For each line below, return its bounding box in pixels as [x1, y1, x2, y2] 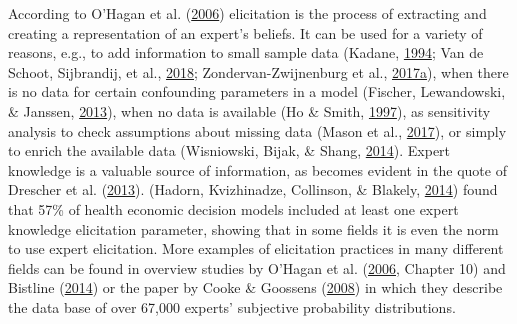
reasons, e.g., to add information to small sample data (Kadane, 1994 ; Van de [8, 42, 484, 63]
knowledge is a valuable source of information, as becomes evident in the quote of [8, 159, 507, 180]
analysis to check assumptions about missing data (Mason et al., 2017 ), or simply [8, 120, 507, 141]
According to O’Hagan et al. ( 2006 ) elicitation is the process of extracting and [8, 3, 487, 23]
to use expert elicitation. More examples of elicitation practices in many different [8, 238, 504, 259]
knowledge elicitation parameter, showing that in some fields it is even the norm [8, 218, 499, 239]
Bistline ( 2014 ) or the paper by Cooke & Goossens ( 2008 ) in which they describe [8, 277, 503, 298]
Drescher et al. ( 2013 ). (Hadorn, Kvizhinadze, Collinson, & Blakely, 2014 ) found [8, 179, 498, 200]
